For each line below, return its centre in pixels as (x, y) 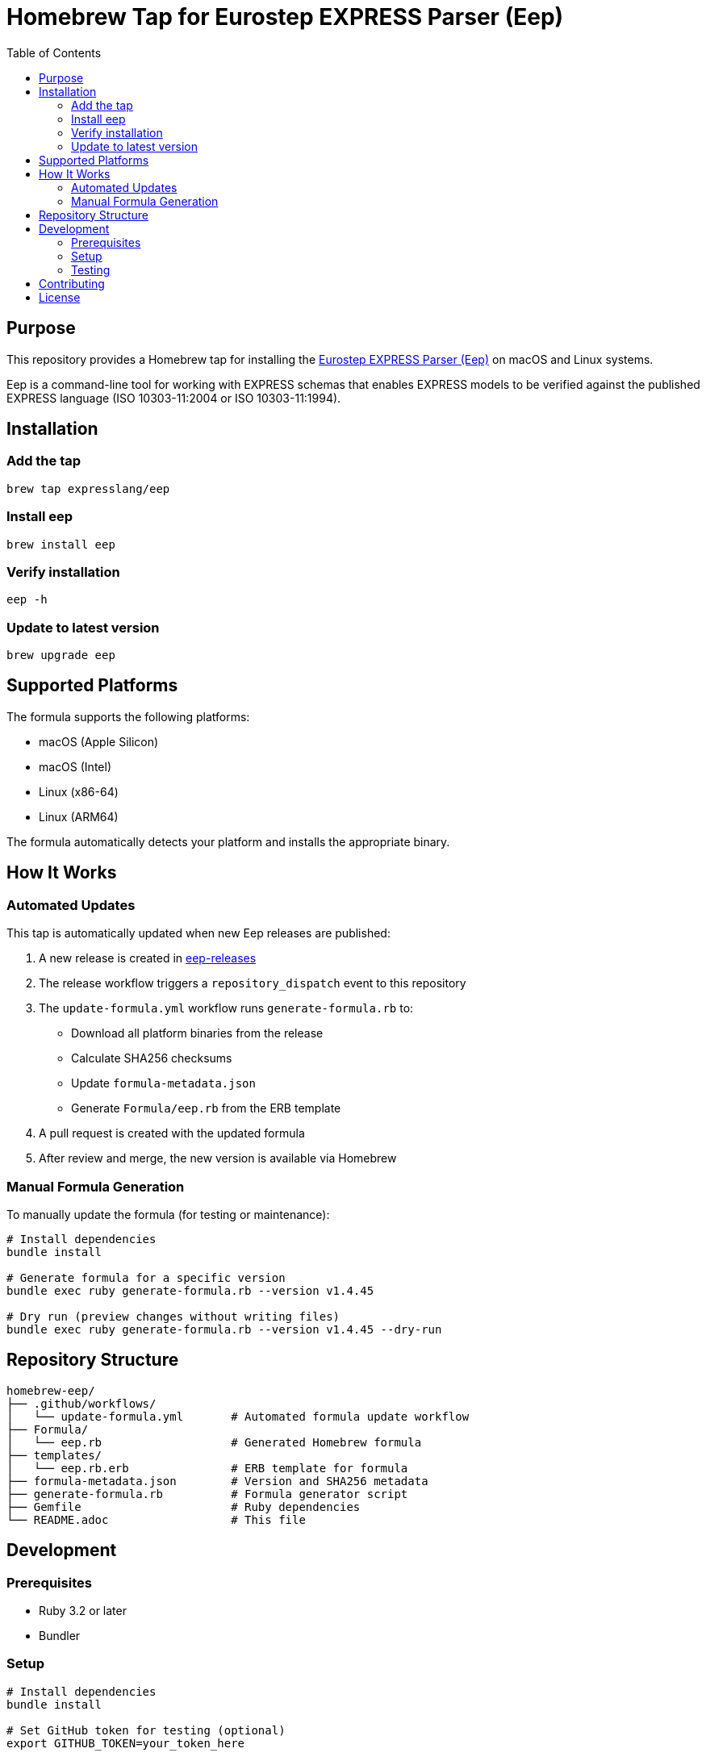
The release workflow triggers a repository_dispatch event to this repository (253, 983)
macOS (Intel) (75, 766)
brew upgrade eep (61, 655)
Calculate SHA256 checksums (152, 1058)
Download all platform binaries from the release (197, 1033)
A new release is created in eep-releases (148, 958)
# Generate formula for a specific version (146, 1277)
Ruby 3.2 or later (83, 1610)
